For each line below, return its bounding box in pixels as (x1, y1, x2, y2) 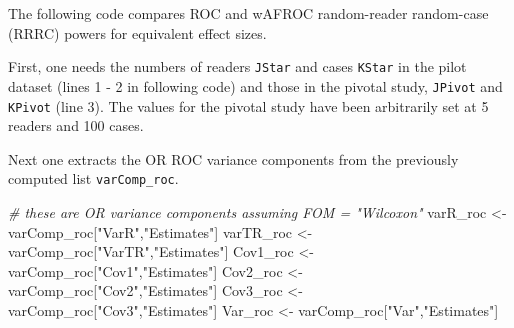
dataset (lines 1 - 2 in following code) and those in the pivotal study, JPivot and (8, 75, 503, 96)
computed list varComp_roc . (8, 168, 179, 189)
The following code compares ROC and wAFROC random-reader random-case (8, 3, 489, 23)
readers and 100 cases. (8, 115, 144, 136)
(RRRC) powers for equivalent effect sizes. (8, 22, 267, 43)
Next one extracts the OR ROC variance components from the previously (8, 148, 459, 169)
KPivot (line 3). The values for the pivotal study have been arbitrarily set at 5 (8, 95, 489, 116)
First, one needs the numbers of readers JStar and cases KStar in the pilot (8, 56, 467, 77)
